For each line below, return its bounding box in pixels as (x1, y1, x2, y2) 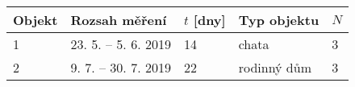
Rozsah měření (70, 10, 167, 29)
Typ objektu (238, 10, 319, 29)
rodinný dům (238, 58, 311, 77)
